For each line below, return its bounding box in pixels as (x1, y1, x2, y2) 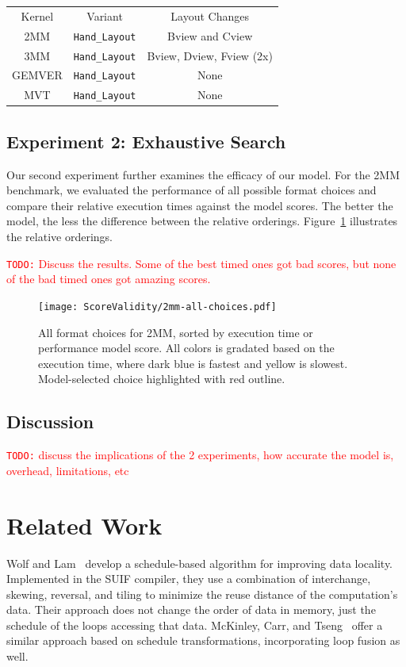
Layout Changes (170, 7, 250, 24)
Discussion (6, 409, 94, 434)
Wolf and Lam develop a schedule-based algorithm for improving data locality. (6, 554, 393, 571)
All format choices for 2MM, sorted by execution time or (38, 324, 313, 340)
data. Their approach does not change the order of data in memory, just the (6, 601, 376, 618)
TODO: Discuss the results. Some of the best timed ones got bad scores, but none (6, 255, 396, 271)
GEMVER (12, 67, 63, 83)
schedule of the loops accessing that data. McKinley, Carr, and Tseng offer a (6, 616, 383, 633)
